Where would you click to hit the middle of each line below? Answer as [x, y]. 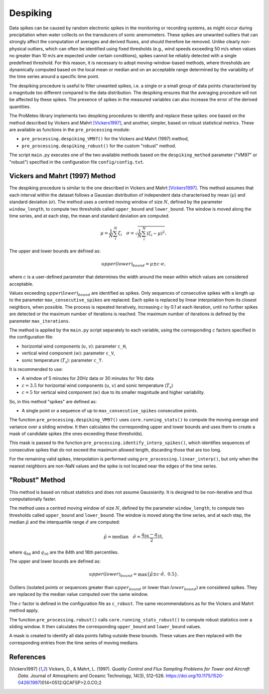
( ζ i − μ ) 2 [156, 233]
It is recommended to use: [36, 369]
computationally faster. [33, 499]
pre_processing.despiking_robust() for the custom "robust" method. [99, 146]
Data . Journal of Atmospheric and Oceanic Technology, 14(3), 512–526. [91, 676]
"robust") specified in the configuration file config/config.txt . [77, 162]
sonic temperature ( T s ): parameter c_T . [62, 361]
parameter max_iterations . [40, 321]
